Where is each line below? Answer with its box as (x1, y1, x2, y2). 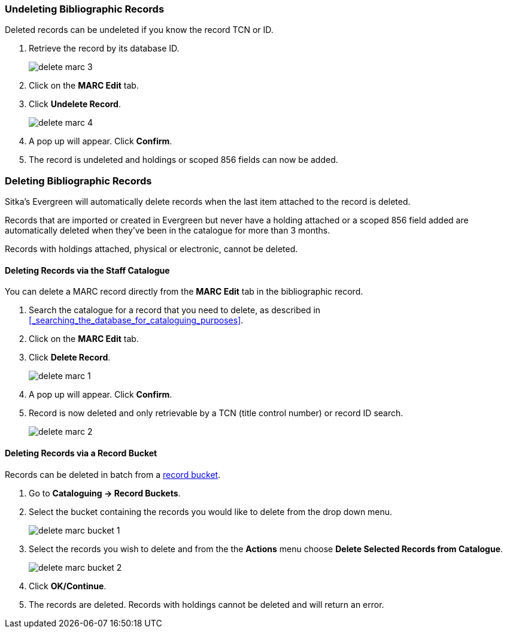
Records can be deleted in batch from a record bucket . (5, 469, 221, 480)
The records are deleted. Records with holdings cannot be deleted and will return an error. (29, 599, 384, 610)
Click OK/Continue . (29, 580, 107, 591)
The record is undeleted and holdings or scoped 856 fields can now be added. (29, 155, 338, 165)
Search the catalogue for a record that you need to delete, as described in (29, 305, 321, 316)
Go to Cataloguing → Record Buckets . (29, 487, 181, 498)
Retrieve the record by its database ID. (29, 43, 180, 54)
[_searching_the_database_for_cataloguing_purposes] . (29, 315, 244, 326)
